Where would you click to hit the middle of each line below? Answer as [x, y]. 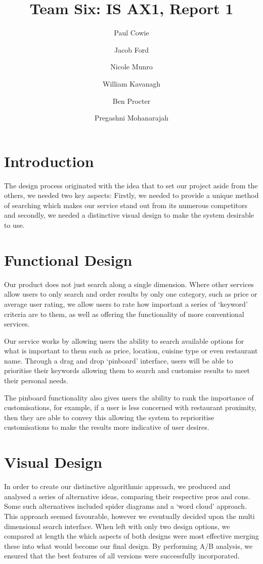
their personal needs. [36, 380]
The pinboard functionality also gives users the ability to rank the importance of [129, 397]
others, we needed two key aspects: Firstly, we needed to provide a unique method [131, 195]
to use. [14, 225]
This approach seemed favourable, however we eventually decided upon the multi [129, 516]
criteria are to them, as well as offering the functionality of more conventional [124, 314]
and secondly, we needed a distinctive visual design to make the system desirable [129, 215]
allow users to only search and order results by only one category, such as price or [131, 294]
